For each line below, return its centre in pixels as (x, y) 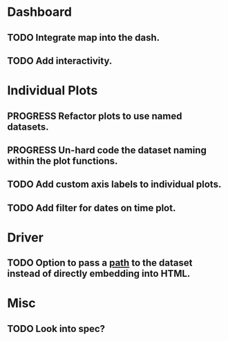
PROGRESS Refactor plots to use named (95, 116)
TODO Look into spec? (56, 329)
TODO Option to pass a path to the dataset (100, 263)
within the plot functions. (63, 160)
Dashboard (40, 12)
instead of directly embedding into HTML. (99, 274)
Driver (25, 237)
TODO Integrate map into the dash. (84, 38)
